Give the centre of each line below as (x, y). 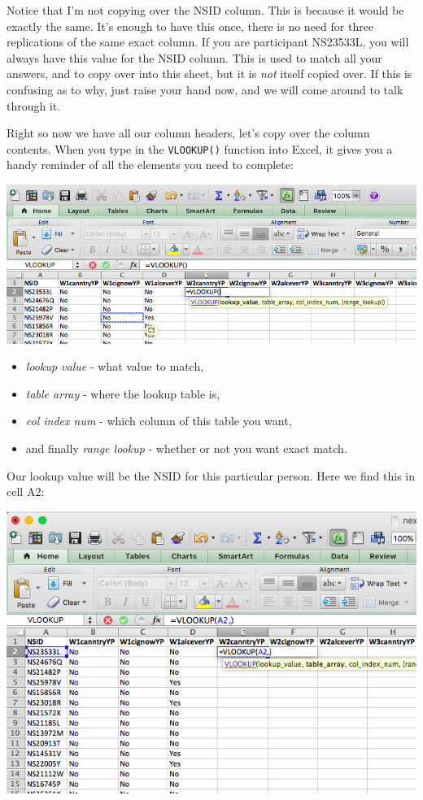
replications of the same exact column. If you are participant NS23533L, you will (208, 42)
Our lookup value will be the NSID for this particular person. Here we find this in (211, 475)
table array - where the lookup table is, (123, 393)
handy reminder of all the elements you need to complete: (150, 165)
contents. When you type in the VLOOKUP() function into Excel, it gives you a (200, 148)
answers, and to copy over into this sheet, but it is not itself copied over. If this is (209, 74)
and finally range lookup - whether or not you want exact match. (186, 448)
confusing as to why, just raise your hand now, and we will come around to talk (205, 89)
